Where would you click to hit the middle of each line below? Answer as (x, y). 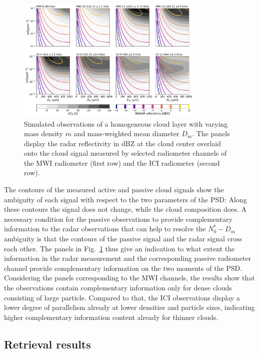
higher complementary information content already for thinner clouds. (111, 317)
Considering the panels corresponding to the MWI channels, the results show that (129, 278)
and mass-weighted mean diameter (126, 133)
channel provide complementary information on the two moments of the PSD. (123, 268)
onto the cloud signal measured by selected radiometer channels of (125, 153)
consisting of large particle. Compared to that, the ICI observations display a (122, 297)
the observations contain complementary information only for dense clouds (118, 287)
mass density (43, 133)
